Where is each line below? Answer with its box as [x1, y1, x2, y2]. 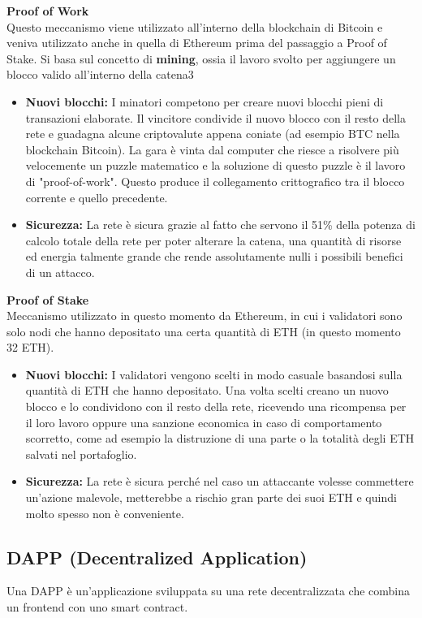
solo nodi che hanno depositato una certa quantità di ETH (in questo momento [6, 322, 401, 339]
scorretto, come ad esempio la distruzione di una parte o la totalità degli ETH [25, 430, 415, 447]
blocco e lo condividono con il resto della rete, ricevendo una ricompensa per [25, 398, 407, 415]
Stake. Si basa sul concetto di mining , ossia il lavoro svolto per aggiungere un [6, 50, 396, 67]
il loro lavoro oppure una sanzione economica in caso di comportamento [25, 413, 382, 430]
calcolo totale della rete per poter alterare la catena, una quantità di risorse [25, 231, 402, 248]
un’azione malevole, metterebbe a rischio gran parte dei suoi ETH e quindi [25, 489, 397, 506]
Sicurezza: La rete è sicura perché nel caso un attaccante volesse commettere [25, 473, 414, 490]
